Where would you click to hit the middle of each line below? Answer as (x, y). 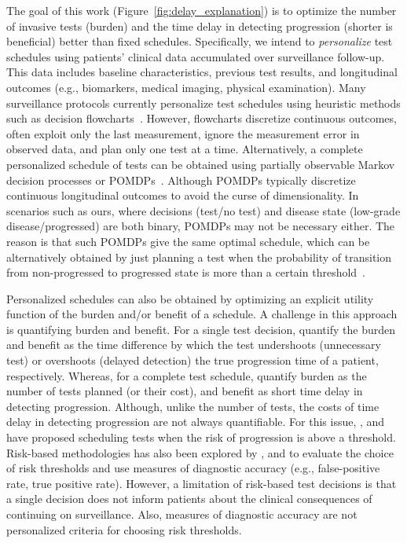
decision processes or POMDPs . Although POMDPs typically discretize (181, 180)
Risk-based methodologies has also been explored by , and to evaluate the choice (200, 452)
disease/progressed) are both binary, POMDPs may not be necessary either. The (201, 226)
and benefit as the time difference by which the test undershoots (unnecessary (194, 345)
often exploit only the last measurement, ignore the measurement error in (183, 133)
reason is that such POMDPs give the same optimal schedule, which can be (188, 241)
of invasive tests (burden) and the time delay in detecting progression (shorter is (200, 26)
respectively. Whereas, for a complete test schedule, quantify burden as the (187, 375)
